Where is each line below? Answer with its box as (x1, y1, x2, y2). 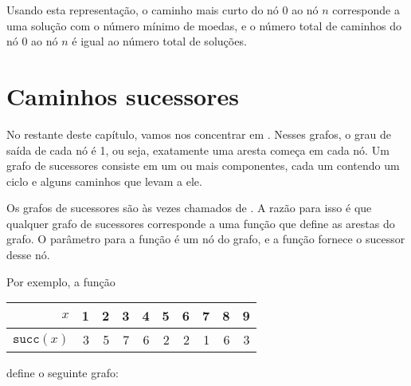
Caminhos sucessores (6, 79, 239, 112)
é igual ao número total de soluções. (72, 33, 247, 49)
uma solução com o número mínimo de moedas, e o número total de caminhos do (6, 17, 402, 33)
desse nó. (6, 246, 50, 263)
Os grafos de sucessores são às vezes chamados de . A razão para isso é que (6, 199, 372, 216)
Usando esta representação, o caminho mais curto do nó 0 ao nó (6, 2, 319, 18)
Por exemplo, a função (6, 273, 115, 289)
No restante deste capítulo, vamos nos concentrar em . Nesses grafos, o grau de (6, 125, 391, 142)
